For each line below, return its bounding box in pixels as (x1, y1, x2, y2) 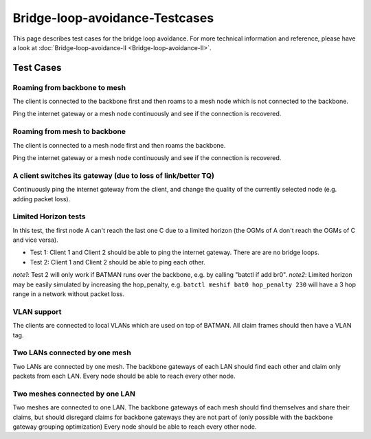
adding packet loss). (12, 194, 71, 203)
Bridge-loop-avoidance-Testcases (12, 10, 214, 25)
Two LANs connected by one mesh (12, 348, 132, 357)
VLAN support (12, 306, 62, 316)
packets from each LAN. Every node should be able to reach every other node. (12, 372, 236, 381)
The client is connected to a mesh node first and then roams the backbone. (12, 141, 226, 149)
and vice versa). (12, 236, 58, 244)
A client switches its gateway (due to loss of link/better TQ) (12, 170, 214, 180)
